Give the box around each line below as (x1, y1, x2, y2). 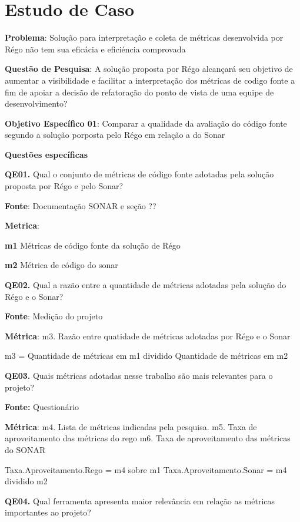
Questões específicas (5, 148, 88, 160)
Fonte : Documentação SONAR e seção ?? (5, 199, 156, 212)
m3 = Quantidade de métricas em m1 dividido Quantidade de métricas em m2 (5, 349, 288, 362)
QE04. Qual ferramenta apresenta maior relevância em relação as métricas (5, 494, 275, 507)
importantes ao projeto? (5, 506, 91, 518)
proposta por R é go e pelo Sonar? (5, 180, 124, 192)
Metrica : (5, 219, 39, 232)
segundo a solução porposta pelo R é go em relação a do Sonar (5, 128, 225, 141)
